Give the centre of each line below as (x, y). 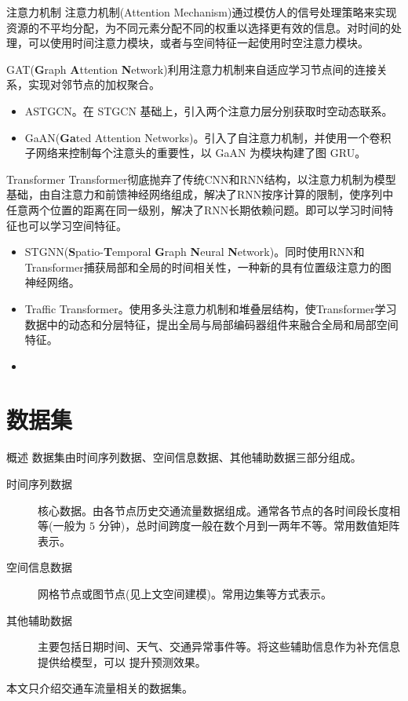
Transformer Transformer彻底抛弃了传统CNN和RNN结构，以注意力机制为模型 (201, 179)
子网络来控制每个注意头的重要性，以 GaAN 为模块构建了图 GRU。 (195, 153)
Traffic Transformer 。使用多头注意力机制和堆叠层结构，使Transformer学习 (211, 308)
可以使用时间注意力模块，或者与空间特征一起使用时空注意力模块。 (198, 43)
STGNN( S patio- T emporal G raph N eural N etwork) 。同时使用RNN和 (195, 252)
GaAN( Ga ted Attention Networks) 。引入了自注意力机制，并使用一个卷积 (208, 137)
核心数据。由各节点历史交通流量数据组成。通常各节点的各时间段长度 (213, 510)
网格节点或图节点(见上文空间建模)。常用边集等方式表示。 (185, 593)
